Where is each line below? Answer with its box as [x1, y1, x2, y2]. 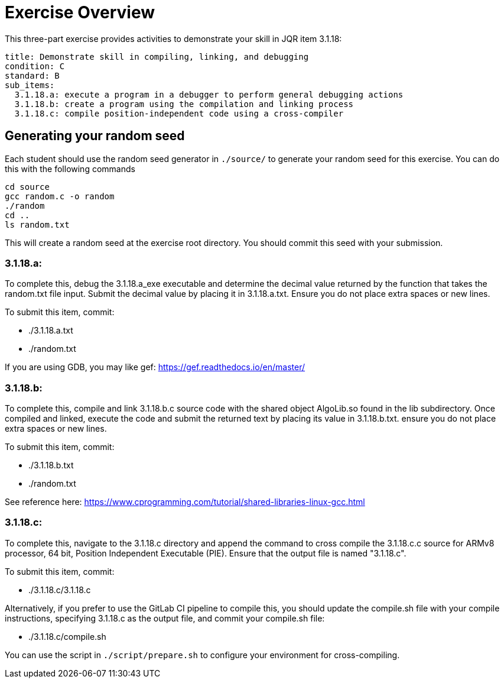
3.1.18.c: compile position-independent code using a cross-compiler [14, 108, 344, 118]
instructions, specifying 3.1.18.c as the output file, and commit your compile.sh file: [5, 613, 325, 623]
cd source [5, 182, 50, 192]
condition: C [5, 61, 65, 71]
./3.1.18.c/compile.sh [28, 631, 106, 642]
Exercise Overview [5, 2, 155, 22]
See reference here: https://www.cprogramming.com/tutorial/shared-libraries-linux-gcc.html [5, 497, 365, 507]
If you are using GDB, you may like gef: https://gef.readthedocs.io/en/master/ [5, 362, 305, 373]
